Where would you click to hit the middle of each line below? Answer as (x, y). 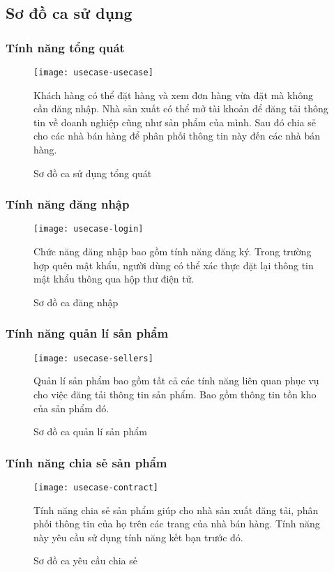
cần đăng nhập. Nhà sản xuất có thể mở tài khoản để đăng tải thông (181, 108)
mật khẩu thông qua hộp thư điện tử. (114, 279)
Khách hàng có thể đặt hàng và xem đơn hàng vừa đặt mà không (173, 95)
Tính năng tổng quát (65, 47)
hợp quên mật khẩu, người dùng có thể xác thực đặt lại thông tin (174, 265)
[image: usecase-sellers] (93, 358)
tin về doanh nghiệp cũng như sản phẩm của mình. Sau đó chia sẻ (175, 122)
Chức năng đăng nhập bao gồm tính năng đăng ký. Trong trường (173, 251)
